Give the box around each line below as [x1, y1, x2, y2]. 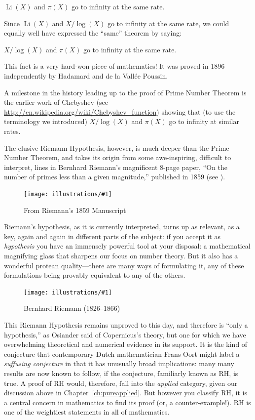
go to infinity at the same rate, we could [107, 18, 229, 28]
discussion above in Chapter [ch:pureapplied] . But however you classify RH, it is [4, 387, 247, 398]
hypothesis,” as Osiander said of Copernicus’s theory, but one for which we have [4, 329, 246, 339]
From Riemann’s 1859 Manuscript [24, 205, 126, 215]
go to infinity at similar [169, 116, 239, 126]
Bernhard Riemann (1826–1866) [24, 303, 120, 313]
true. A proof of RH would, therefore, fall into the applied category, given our [4, 378, 238, 388]
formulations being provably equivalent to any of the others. [4, 270, 185, 280]
